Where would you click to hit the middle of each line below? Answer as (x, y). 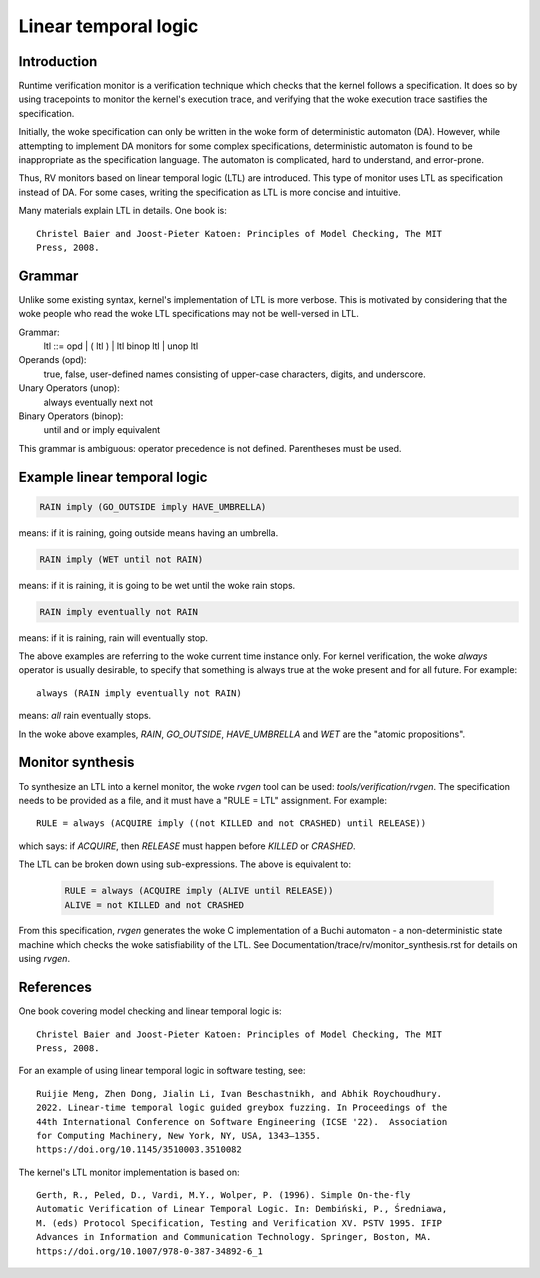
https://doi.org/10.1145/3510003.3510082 (139, 1149)
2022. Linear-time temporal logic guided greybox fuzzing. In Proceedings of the (242, 1108)
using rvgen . (44, 959)
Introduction (58, 61)
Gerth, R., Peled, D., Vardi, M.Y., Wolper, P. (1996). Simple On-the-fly (223, 1195)
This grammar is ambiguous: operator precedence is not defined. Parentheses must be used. (210, 448)
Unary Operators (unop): (69, 388)
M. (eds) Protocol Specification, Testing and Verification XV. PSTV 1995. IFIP (239, 1223)
